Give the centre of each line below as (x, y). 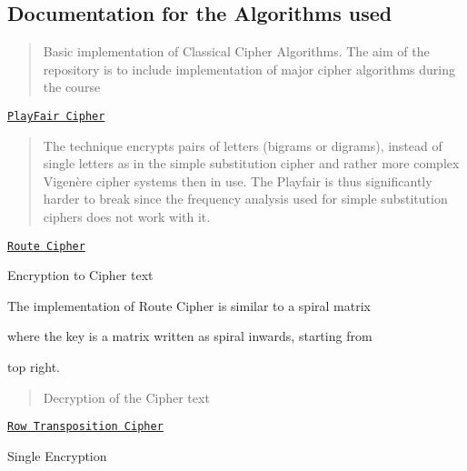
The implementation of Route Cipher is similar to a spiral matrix (189, 305)
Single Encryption (57, 455)
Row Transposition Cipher (85, 427)
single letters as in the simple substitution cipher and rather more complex (251, 163)
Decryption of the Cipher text (126, 397)
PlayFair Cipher (56, 116)
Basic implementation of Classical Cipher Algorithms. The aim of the (236, 51)
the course (72, 87)
